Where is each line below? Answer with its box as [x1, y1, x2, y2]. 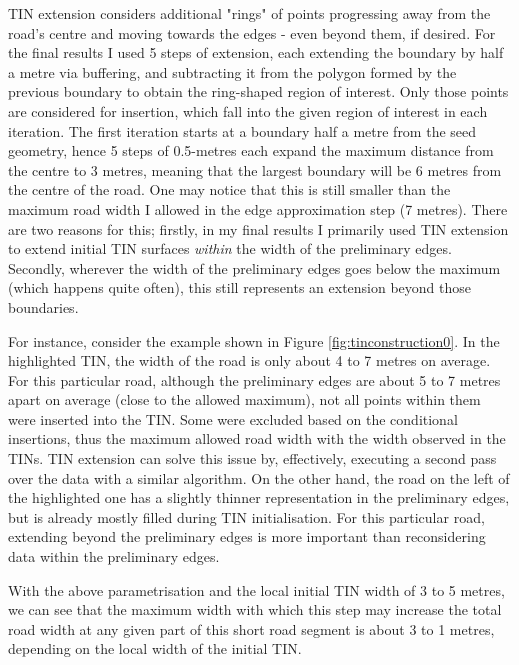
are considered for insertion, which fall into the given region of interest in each [8, 100, 488, 121]
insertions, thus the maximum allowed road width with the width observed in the [8, 428, 506, 449]
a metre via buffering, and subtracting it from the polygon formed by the [8, 61, 457, 82]
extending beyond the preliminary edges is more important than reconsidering [8, 526, 486, 547]
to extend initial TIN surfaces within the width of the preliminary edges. [8, 238, 452, 259]
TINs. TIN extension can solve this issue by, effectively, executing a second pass [8, 448, 497, 469]
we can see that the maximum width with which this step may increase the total [8, 599, 502, 620]
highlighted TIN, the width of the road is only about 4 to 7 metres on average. [8, 350, 491, 371]
